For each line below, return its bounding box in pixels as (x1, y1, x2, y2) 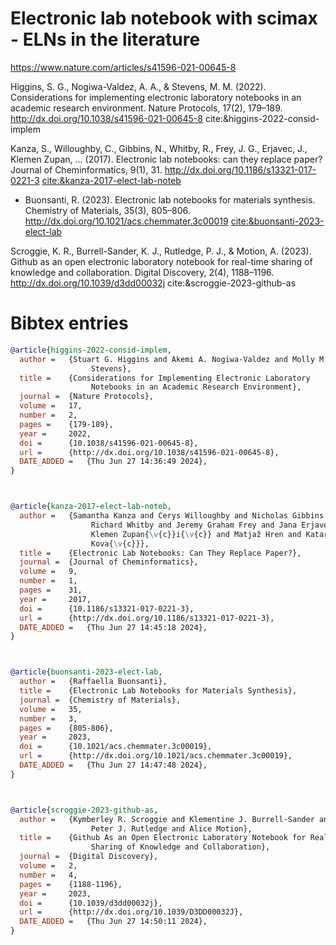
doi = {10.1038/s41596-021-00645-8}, (19, 438, 199, 448)
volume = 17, (19, 401, 83, 411)
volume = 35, (19, 704, 83, 714)
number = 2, (19, 410, 78, 420)
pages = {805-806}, (19, 723, 114, 733)
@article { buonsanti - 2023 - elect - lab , (10, 667, 163, 677)
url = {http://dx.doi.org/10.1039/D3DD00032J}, (19, 907, 244, 917)
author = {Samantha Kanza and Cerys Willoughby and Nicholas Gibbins (19, 511, 325, 521)
